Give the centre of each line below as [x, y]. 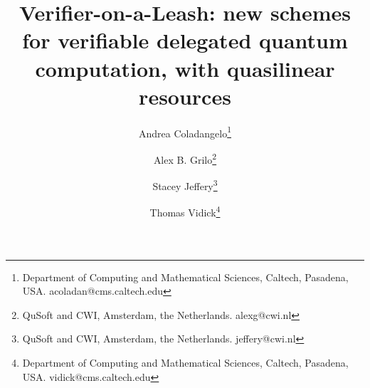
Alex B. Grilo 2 [185, 158]
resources [185, 96]
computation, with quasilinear [185, 68]
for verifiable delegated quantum [185, 40]
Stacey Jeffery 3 [185, 185]
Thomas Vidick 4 [185, 211]
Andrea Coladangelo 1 [185, 132]
